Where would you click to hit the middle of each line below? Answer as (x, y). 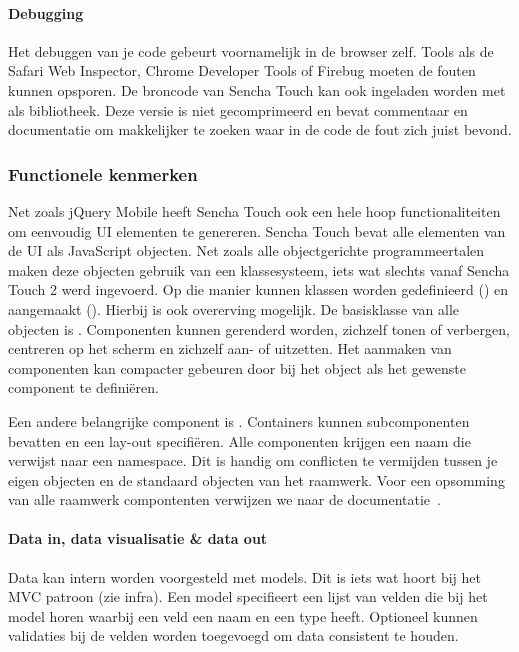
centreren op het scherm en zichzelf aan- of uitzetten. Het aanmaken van (230, 348)
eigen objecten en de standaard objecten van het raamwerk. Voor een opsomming (256, 479)
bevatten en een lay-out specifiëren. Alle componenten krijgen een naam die (239, 440)
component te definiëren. (83, 387)
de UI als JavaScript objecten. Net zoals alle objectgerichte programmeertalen (246, 250)
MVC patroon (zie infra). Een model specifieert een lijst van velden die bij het (248, 596)
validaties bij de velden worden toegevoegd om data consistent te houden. (233, 635)
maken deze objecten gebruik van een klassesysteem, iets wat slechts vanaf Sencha (259, 269)
